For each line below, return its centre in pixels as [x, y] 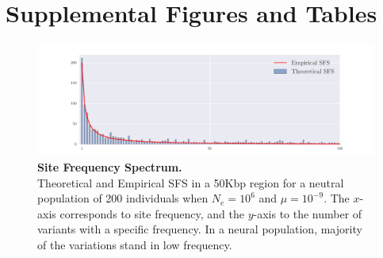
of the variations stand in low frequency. [135, 244]
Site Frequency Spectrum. [110, 166]
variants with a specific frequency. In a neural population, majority [200, 229]
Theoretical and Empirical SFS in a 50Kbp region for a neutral [191, 182]
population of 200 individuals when [123, 198]
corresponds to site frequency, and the [152, 213]
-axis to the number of [308, 213]
